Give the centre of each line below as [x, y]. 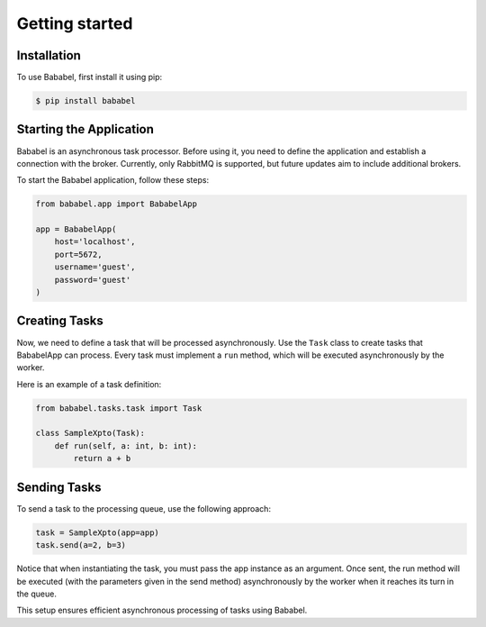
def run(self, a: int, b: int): [126, 445]
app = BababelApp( [76, 229]
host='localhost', [95, 242]
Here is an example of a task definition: [89, 384]
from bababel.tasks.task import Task [119, 408]
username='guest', [95, 267]
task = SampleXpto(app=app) [97, 532]
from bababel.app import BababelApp [117, 204]
